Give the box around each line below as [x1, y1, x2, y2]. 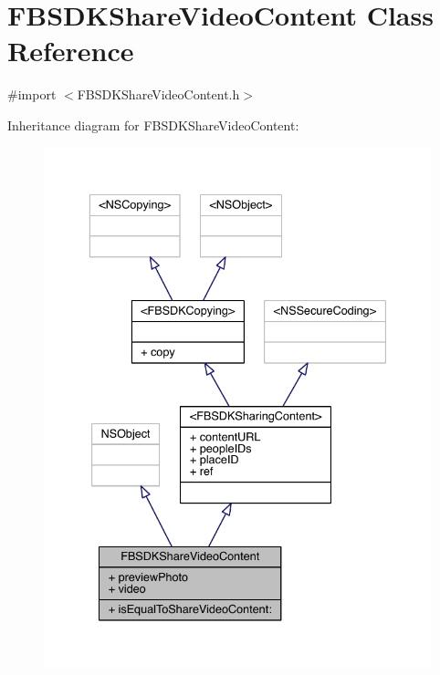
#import [7, 85, 57, 104]
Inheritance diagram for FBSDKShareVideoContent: [7, 115, 299, 134]
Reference [7, 32, 134, 69]
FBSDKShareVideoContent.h [77, 85, 240, 104]
